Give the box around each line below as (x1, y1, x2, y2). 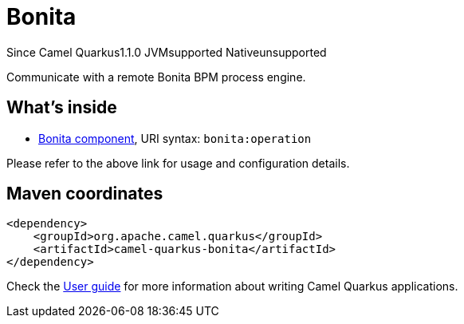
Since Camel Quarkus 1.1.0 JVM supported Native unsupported (6, 45, 327, 59)
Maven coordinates (6, 184, 163, 204)
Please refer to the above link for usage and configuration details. (6, 156, 350, 170)
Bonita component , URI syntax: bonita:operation (38, 131, 312, 145)
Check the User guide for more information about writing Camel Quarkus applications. (6, 279, 458, 294)
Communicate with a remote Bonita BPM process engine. (6, 69, 306, 84)
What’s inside (6, 97, 117, 118)
